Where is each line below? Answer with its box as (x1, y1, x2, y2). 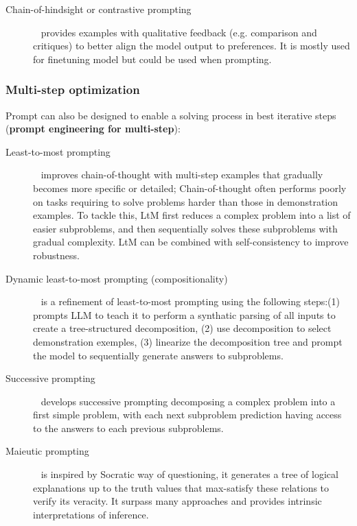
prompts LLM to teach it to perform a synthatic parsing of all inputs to (33, 307, 336, 322)
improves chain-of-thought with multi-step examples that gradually (41, 167, 323, 182)
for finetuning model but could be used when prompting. (33, 51, 272, 66)
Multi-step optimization (5, 81, 140, 98)
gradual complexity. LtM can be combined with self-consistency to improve (33, 235, 349, 249)
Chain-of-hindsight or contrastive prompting (5, 2, 192, 16)
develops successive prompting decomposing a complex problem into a (41, 394, 336, 408)
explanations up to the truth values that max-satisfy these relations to (33, 480, 330, 494)
